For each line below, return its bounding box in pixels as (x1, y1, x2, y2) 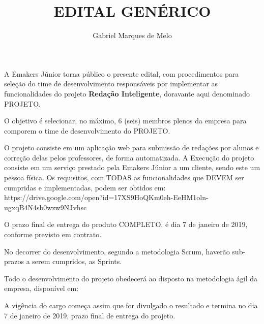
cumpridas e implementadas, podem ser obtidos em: (4, 182, 166, 192)
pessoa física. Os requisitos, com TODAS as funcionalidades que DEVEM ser (4, 172, 244, 183)
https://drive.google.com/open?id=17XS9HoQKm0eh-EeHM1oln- (4, 192, 209, 203)
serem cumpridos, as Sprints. (32, 256, 122, 267)
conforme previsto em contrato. (4, 229, 102, 240)
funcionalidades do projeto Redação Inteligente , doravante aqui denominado (4, 88, 250, 99)
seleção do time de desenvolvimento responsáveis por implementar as (4, 78, 218, 89)
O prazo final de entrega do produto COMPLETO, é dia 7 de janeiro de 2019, (4, 219, 248, 230)
